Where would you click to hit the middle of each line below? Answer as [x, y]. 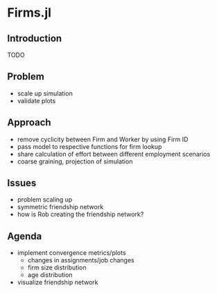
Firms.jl [29, 13]
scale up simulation [45, 93]
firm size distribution [57, 267]
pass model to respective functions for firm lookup [89, 146]
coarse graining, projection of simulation [75, 161]
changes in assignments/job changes [81, 260]
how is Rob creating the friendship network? [80, 214]
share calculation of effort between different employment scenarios [114, 154]
